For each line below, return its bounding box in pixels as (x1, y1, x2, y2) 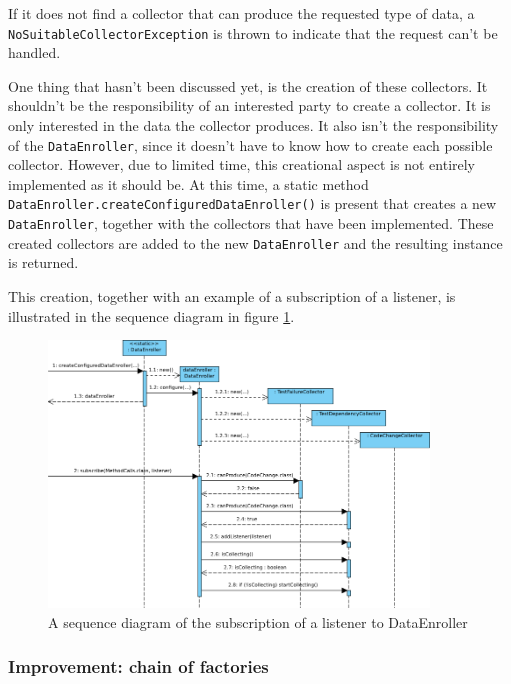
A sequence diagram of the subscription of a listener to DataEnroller (48, 611, 468, 632)
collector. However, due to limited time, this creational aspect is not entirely (8, 154, 476, 175)
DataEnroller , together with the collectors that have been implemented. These (8, 213, 494, 234)
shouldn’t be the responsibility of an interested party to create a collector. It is (8, 95, 491, 116)
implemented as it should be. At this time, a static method (8, 173, 369, 194)
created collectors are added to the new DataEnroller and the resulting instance (8, 232, 503, 253)
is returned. (8, 252, 79, 273)
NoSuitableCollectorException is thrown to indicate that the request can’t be (8, 22, 498, 43)
